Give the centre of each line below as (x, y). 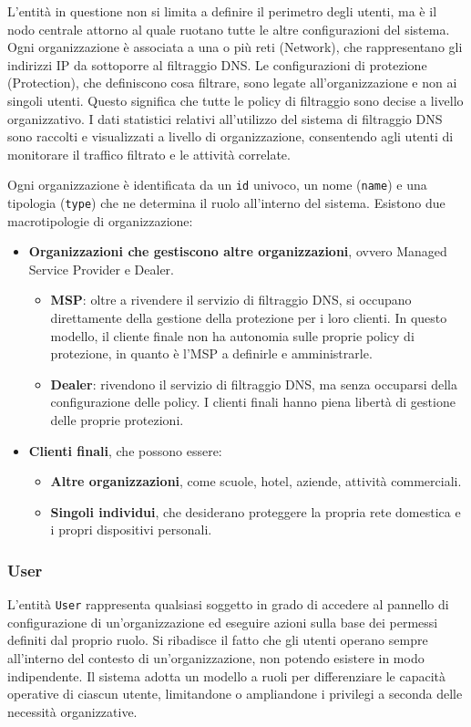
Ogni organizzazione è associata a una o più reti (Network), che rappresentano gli (235, 47)
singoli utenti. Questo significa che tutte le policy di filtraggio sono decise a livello (235, 100)
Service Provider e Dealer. (102, 269)
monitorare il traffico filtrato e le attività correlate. (149, 154)
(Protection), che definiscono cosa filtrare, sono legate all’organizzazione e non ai (232, 83)
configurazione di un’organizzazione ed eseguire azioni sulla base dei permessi (223, 622)
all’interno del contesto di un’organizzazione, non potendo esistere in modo (216, 658)
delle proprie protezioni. (117, 420)
